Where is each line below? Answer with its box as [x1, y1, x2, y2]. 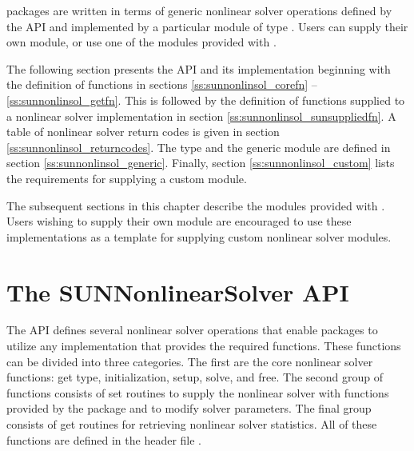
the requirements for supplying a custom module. [6, 170, 247, 186]
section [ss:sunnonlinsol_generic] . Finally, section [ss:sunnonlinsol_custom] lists [6, 154, 395, 171]
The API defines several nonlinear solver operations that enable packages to [6, 321, 378, 338]
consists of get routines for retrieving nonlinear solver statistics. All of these [6, 416, 377, 432]
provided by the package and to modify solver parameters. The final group [6, 400, 372, 417]
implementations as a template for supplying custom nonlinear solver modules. [6, 228, 392, 245]
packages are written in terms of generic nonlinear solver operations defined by [6, 2, 392, 18]
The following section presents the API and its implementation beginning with [6, 60, 391, 77]
